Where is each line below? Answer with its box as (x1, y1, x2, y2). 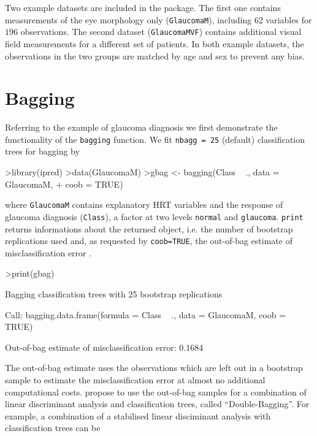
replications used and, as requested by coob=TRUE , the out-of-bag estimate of (5, 234, 292, 247)
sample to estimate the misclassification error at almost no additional (5, 373, 265, 386)
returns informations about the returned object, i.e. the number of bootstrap (5, 222, 293, 235)
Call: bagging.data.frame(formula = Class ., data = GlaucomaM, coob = (5, 308, 286, 321)
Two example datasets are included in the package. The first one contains (5, 1, 281, 13)
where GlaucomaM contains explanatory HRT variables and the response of (5, 198, 283, 211)
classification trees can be (5, 421, 101, 434)
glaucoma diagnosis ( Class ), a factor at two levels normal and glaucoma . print (5, 210, 304, 223)
